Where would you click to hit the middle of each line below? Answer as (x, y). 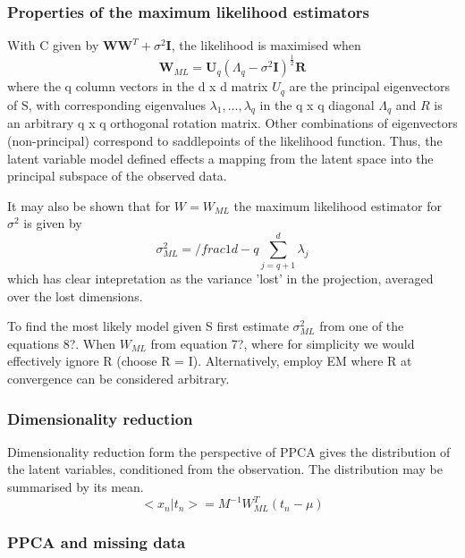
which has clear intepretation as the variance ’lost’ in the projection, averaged (220, 279)
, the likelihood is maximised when (266, 45)
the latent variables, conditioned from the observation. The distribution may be (225, 469)
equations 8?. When (62, 343)
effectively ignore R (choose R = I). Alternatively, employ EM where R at (210, 361)
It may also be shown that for (89, 205)
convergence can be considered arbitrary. (118, 379)
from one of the (362, 326)
